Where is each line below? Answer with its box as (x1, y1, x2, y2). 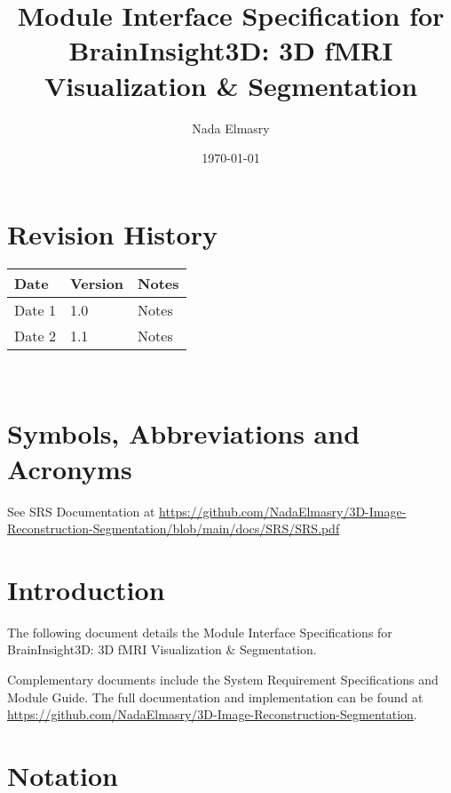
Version (69, 272, 124, 293)
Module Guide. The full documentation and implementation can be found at (7, 687, 423, 706)
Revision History (7, 215, 218, 252)
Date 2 (14, 324, 56, 346)
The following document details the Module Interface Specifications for (7, 622, 392, 641)
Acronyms (7, 450, 132, 486)
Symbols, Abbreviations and (7, 415, 360, 452)
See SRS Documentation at (7, 501, 155, 520)
